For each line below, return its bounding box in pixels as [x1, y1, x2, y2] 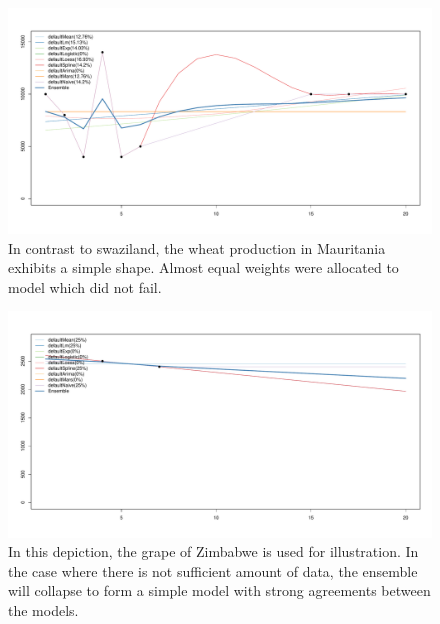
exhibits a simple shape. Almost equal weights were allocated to [8, 257, 399, 278]
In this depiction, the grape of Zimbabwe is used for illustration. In [8, 541, 419, 562]
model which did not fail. [8, 276, 162, 297]
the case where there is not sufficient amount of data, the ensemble [8, 560, 418, 581]
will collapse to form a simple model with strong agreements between [8, 580, 431, 601]
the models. [8, 599, 79, 620]
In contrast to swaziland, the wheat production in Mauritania [8, 237, 386, 258]
